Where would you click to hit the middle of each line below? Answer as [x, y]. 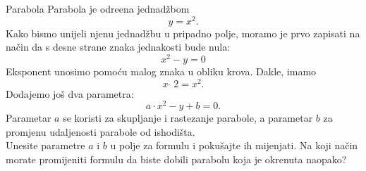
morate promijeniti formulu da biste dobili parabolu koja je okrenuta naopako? [176, 159]
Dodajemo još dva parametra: [70, 93]
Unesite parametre [45, 145]
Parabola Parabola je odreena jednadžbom [98, 8]
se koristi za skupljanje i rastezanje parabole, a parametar [188, 118]
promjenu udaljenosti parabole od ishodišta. [100, 131]
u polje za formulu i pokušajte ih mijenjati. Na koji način [234, 145]
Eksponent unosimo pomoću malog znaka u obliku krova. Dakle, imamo [161, 71]
